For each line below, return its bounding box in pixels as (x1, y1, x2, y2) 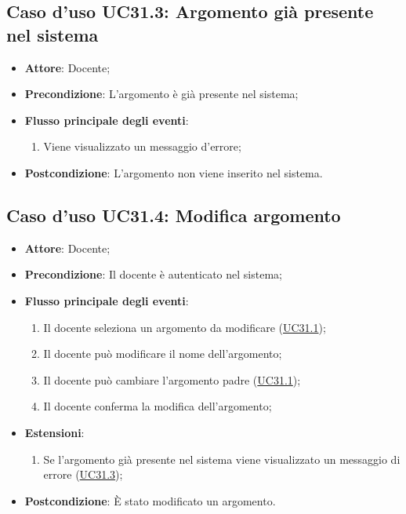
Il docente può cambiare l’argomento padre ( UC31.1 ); (43, 371, 301, 388)
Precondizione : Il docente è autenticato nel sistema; (24, 266, 282, 283)
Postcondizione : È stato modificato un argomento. (24, 492, 276, 509)
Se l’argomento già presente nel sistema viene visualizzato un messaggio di (43, 450, 401, 467)
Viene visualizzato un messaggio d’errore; (43, 138, 241, 155)
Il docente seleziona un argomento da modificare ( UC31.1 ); (43, 319, 326, 335)
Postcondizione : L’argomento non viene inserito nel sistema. (24, 164, 323, 180)
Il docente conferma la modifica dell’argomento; (43, 398, 272, 414)
